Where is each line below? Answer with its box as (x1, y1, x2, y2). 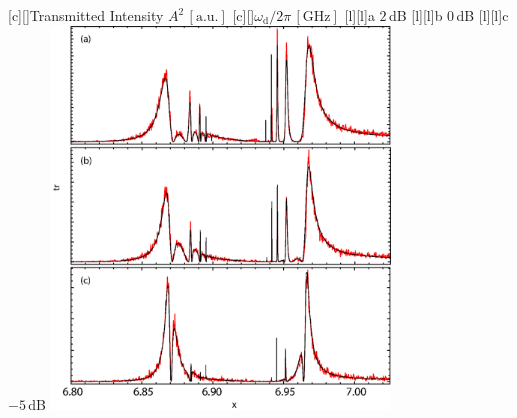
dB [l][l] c (456, 5, 509, 25)
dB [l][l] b (388, 5, 443, 25)
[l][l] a (344, 5, 375, 25)
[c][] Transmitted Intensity (8, 5, 164, 25)
